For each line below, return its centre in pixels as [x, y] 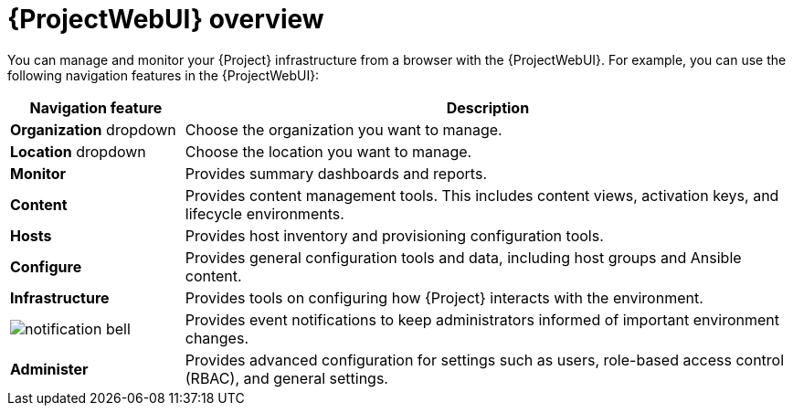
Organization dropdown [93, 129]
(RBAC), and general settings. [286, 378]
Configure [46, 266]
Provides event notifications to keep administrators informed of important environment [482, 319]
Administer [49, 369]
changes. [217, 338]
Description [488, 107]
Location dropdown [78, 151]
